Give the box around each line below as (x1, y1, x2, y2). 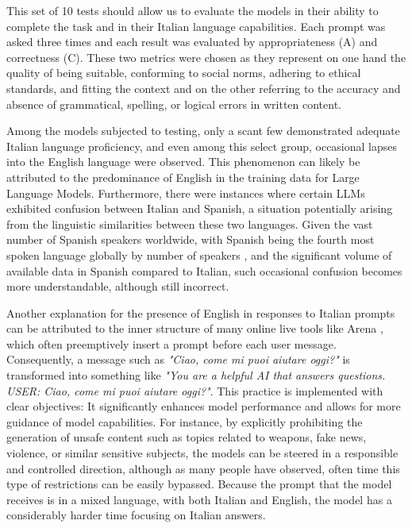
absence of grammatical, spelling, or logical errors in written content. (6, 95, 342, 112)
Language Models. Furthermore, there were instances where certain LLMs (6, 184, 365, 201)
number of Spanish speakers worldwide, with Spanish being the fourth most (6, 231, 375, 248)
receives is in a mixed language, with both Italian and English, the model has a (6, 491, 392, 507)
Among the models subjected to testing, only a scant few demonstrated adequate (6, 122, 400, 139)
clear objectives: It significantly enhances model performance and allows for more (6, 398, 401, 414)
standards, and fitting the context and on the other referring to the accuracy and (6, 79, 401, 96)
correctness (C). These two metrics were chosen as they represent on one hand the (6, 48, 406, 65)
